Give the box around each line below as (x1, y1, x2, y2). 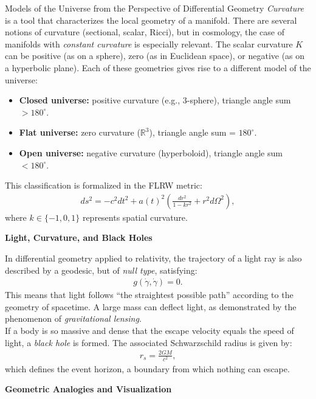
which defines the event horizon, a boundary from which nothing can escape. (5, 362, 290, 375)
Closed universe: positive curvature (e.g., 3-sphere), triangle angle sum (19, 94, 291, 106)
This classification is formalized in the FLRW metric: (5, 179, 202, 192)
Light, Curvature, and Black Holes (5, 231, 153, 244)
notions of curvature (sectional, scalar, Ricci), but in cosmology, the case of (5, 26, 284, 38)
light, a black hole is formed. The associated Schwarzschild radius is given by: (5, 336, 292, 349)
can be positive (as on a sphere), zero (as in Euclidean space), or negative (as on (5, 49, 305, 62)
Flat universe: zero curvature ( (19, 126, 140, 139)
